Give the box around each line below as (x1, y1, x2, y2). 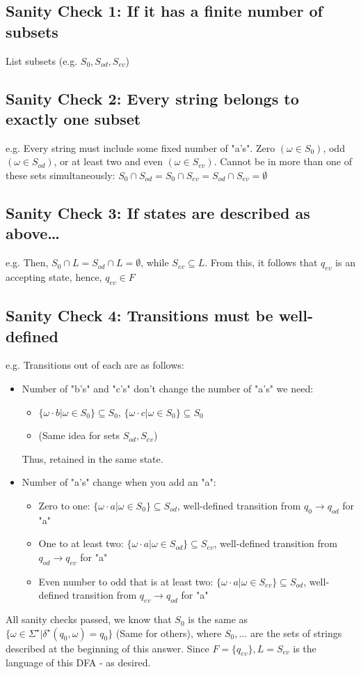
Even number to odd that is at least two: (38, 574, 214, 588)
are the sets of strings (250, 625, 342, 640)
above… (6, 222, 60, 244)
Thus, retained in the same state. (22, 451, 163, 466)
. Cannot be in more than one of (214, 154, 353, 169)
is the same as (188, 612, 248, 627)
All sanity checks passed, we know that (6, 612, 172, 627)
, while (141, 255, 169, 270)
